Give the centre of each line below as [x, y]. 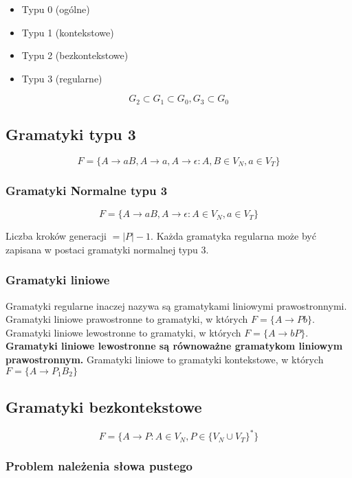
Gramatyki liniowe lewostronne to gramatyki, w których [123, 332]
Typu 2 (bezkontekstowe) [75, 55]
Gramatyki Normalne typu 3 [87, 190]
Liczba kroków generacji [56, 236]
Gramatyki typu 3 [71, 134]
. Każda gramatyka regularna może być [233, 236]
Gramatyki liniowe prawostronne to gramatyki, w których [127, 319]
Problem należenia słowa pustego [99, 466]
